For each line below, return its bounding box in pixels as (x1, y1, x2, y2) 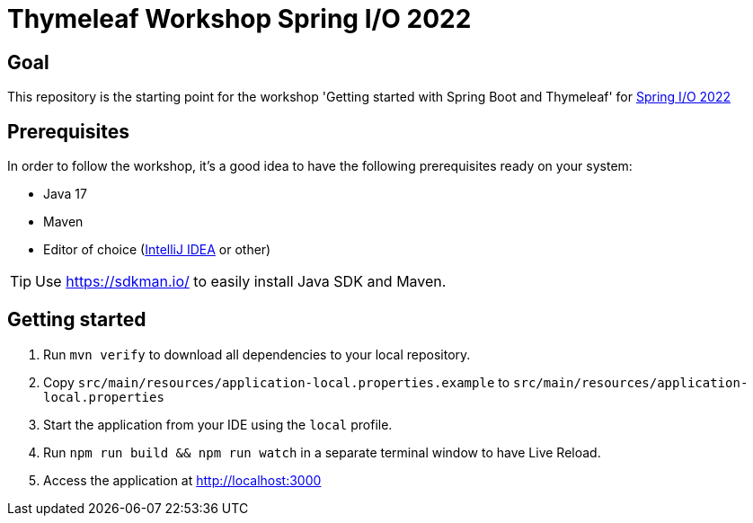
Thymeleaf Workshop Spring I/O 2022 (7, 4, 472, 34)
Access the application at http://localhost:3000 (43, 472, 322, 488)
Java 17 (43, 186, 87, 202)
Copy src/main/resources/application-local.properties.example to (43, 374, 510, 390)
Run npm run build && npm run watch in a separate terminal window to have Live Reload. (43, 444, 601, 460)
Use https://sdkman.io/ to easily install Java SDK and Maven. (35, 272, 447, 291)
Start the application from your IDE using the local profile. (43, 416, 393, 432)
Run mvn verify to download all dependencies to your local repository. (43, 346, 471, 362)
